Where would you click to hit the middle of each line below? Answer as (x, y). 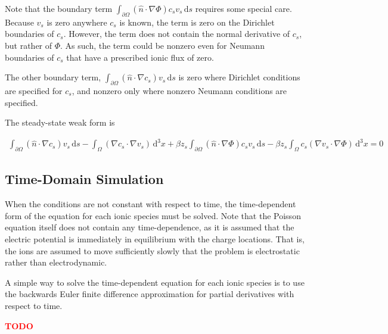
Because (19, 22)
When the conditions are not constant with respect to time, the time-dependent (150, 204)
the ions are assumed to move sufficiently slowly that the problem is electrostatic (152, 250)
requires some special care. (243, 8)
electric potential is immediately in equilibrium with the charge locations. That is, (155, 239)
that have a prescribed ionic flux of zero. (140, 57)
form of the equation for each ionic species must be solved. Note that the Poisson (153, 215)
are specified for (34, 90)
